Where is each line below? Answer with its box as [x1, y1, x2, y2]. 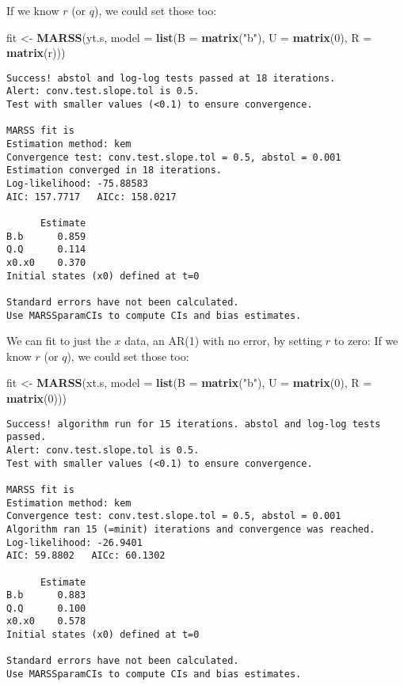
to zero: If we [333, 332, 398, 349]
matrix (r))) [6, 44, 66, 61]
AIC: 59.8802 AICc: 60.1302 [6, 550, 166, 562]
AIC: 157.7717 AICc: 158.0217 [6, 191, 177, 203]
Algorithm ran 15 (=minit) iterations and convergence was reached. [6, 523, 375, 535]
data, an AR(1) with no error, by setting [124, 332, 322, 349]
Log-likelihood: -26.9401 [6, 536, 143, 548]
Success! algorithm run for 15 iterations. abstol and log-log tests [6, 418, 381, 430]
